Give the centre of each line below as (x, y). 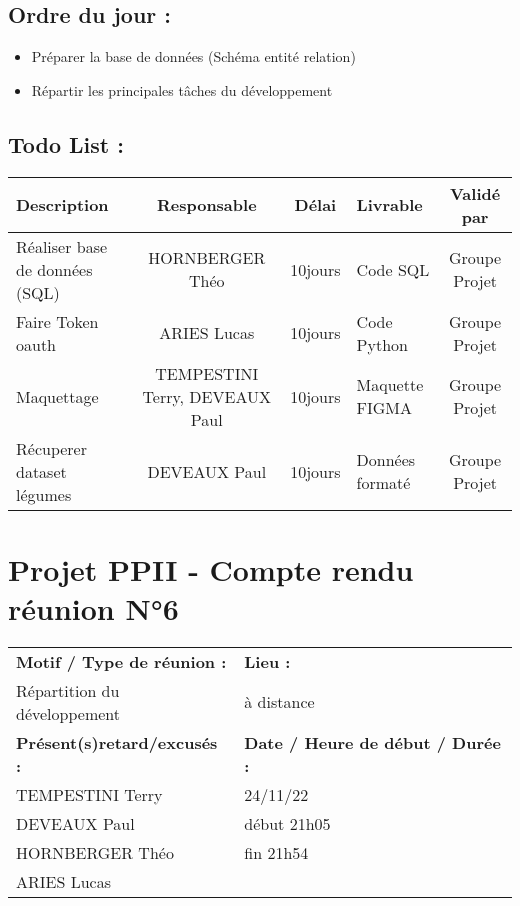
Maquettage (57, 396)
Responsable (206, 205)
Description (62, 205)
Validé (475, 193)
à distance (279, 702)
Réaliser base (62, 246)
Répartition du (68, 690)
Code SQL (393, 269)
